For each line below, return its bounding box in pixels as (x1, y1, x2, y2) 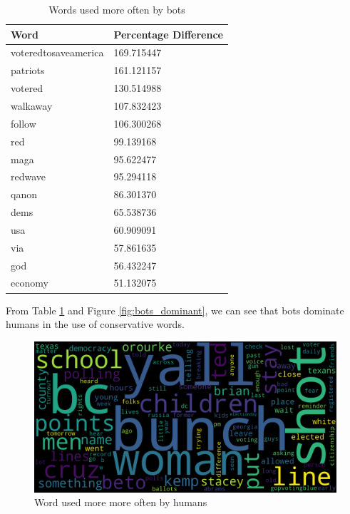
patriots (11, 63, 45, 78)
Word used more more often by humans (34, 495, 207, 510)
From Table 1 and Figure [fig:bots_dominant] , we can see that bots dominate (6, 302, 344, 317)
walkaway (11, 98, 53, 113)
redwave (11, 169, 46, 184)
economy (11, 275, 48, 290)
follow (11, 115, 36, 130)
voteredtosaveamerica (11, 45, 104, 60)
